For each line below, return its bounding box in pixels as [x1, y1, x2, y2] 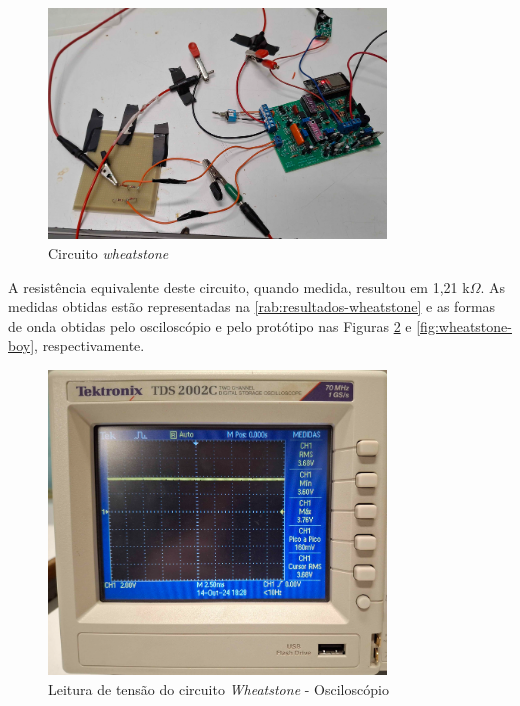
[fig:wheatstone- [416, 315, 512, 336]
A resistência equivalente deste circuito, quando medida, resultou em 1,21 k [8, 276, 470, 297]
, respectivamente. [34, 335, 145, 356]
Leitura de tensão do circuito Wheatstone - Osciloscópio [48, 678, 389, 699]
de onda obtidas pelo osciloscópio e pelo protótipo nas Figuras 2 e [8, 315, 412, 336]
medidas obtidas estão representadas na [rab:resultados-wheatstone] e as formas [8, 296, 496, 317]
